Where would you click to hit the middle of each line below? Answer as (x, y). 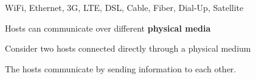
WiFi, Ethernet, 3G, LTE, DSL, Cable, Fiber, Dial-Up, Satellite (124, 7)
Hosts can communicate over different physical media (108, 28)
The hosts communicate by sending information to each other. (121, 68)
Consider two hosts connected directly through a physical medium (128, 48)
